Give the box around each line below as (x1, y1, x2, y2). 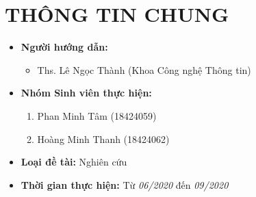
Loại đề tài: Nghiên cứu (21, 155, 127, 169)
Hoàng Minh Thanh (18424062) (37, 131, 170, 146)
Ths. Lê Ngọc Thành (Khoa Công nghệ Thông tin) (37, 62, 251, 77)
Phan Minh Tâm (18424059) (37, 108, 157, 122)
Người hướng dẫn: (21, 40, 108, 54)
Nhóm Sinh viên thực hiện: (21, 86, 152, 100)
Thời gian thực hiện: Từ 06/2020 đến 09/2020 (21, 177, 229, 192)
